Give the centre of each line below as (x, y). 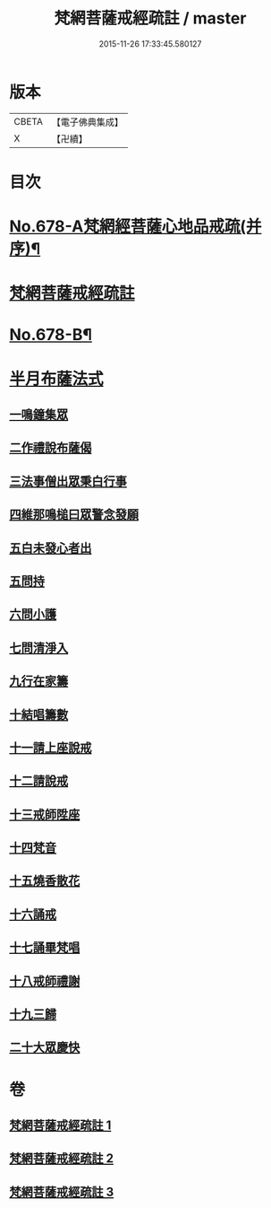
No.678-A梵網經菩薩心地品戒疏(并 (135, 227)
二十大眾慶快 (45, 1048)
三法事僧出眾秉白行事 (68, 481)
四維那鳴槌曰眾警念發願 (74, 515)
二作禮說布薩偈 (51, 448)
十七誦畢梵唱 (45, 948)
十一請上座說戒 (51, 747)
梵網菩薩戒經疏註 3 (62, 1191)
